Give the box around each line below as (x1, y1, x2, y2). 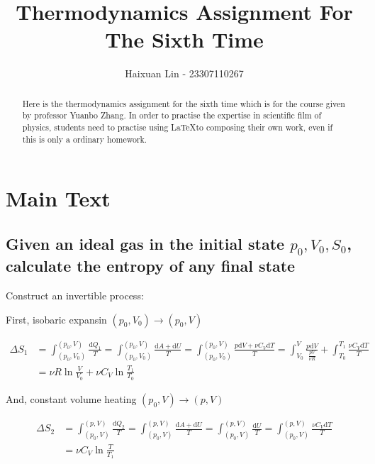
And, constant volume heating (6, 391, 137, 406)
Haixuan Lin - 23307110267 (125, 66, 244, 81)
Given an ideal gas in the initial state (6, 232, 285, 254)
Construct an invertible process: (6, 287, 144, 302)
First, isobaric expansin (6, 311, 107, 326)
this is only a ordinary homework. (22, 133, 147, 145)
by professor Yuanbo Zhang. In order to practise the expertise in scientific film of (22, 109, 322, 121)
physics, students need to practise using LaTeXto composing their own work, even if (22, 121, 333, 133)
